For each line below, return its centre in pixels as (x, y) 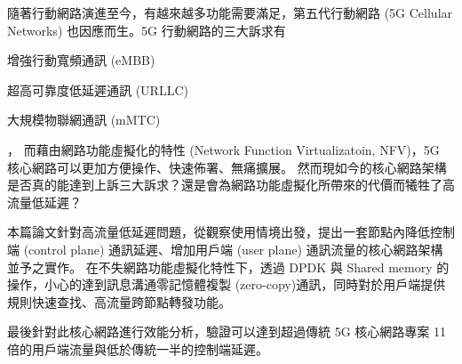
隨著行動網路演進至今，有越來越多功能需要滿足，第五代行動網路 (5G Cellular (230, 12)
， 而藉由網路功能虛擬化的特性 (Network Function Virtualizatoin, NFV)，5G (223, 149)
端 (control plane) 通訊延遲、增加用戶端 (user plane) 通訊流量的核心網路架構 (225, 249)
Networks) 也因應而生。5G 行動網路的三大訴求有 (147, 30)
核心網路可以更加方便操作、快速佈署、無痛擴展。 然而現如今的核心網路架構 (227, 167)
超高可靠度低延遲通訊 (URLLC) (98, 89)
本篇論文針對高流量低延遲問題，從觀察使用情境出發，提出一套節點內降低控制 (231, 232)
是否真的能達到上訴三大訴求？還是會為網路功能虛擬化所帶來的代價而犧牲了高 (231, 185)
